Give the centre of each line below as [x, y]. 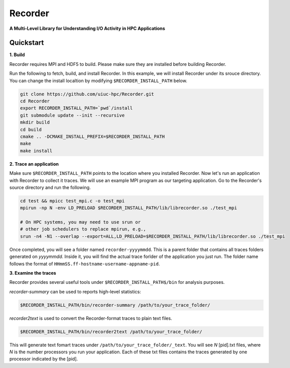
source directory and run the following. [50, 187]
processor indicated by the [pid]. [44, 359]
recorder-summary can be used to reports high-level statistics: [75, 291]
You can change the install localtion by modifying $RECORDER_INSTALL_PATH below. [98, 81]
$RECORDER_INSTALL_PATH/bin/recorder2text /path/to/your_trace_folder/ [111, 332]
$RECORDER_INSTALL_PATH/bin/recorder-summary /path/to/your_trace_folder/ [115, 305]
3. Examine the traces [33, 273]
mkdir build [35, 122]
